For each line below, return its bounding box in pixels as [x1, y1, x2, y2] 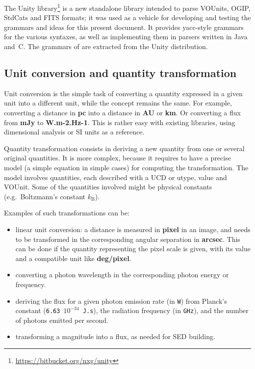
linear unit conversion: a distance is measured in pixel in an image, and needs [15, 224, 251, 234]
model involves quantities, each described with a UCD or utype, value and [4, 172, 227, 182]
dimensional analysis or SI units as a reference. [4, 127, 145, 137]
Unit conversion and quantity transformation [4, 65, 237, 80]
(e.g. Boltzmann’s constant [4, 191, 86, 201]
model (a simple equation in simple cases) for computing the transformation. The [4, 162, 249, 172]
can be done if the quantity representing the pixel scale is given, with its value [15, 243, 251, 254]
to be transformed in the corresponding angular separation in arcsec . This [15, 234, 240, 244]
